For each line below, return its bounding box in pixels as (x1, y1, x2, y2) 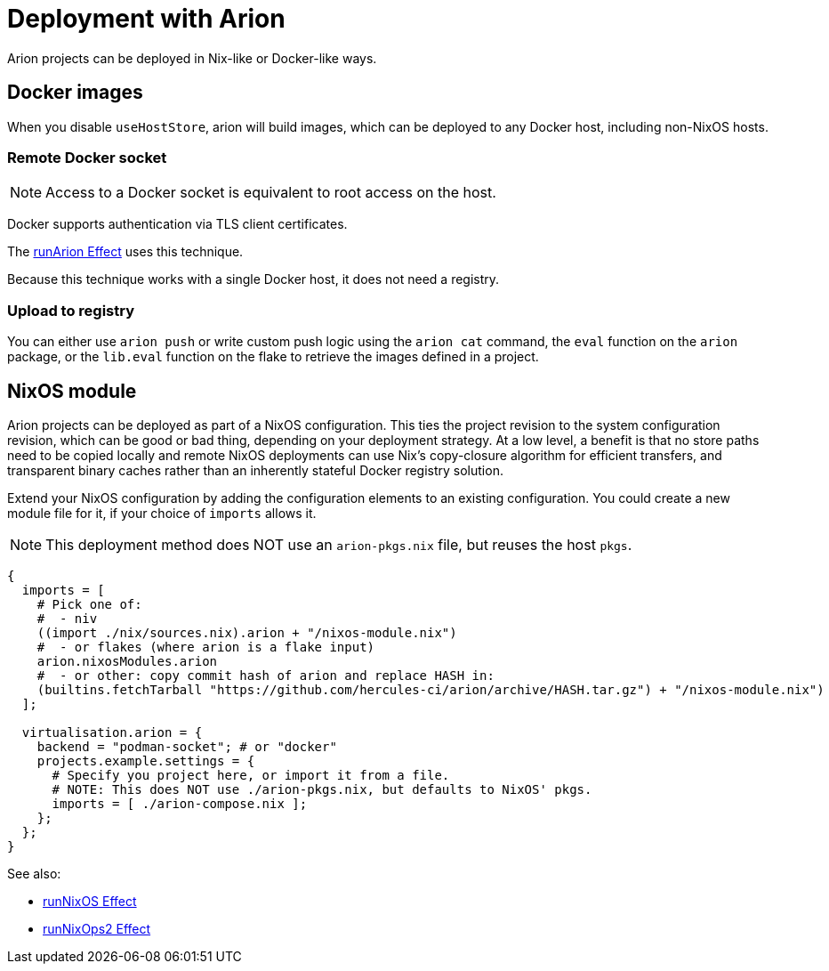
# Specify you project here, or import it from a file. (52, 767, 450, 782)
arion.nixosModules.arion (36, 653, 218, 668)
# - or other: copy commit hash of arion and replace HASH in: (36, 668, 495, 683)
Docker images (7, 81, 143, 104)
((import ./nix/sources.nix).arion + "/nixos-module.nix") (36, 625, 457, 640)
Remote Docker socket (7, 148, 167, 166)
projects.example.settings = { (36, 753, 255, 768)
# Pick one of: (36, 596, 142, 611)
